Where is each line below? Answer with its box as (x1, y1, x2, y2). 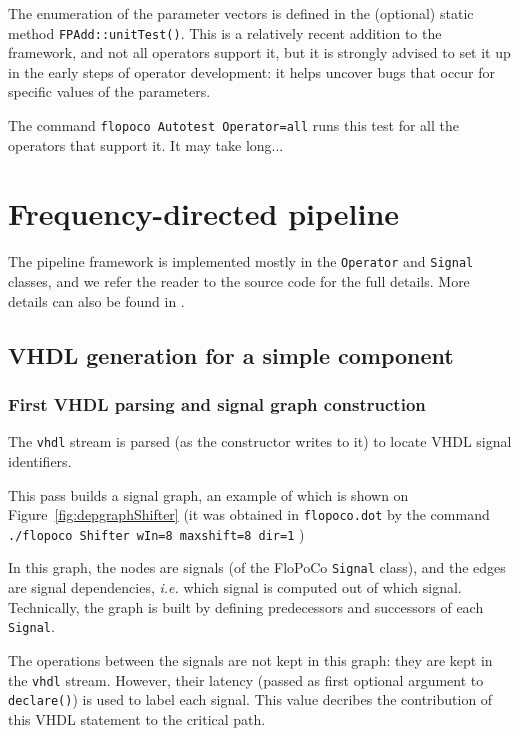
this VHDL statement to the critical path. (8, 708, 266, 729)
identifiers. (8, 450, 72, 471)
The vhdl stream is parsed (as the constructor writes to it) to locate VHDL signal (8, 431, 512, 452)
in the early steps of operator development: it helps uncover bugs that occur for (8, 61, 496, 82)
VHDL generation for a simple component (8, 339, 454, 370)
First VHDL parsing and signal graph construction (8, 391, 426, 416)
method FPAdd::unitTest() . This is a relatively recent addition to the (8, 22, 442, 43)
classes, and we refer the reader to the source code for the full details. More (8, 271, 470, 292)
